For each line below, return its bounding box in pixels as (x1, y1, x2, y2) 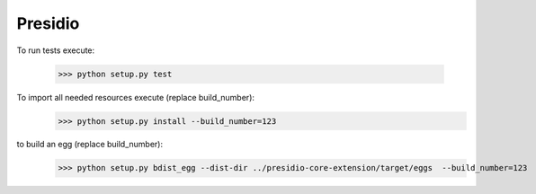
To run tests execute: (16, 45, 95, 56)
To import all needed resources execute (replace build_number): (16, 92, 255, 102)
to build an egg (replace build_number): (16, 139, 164, 150)
